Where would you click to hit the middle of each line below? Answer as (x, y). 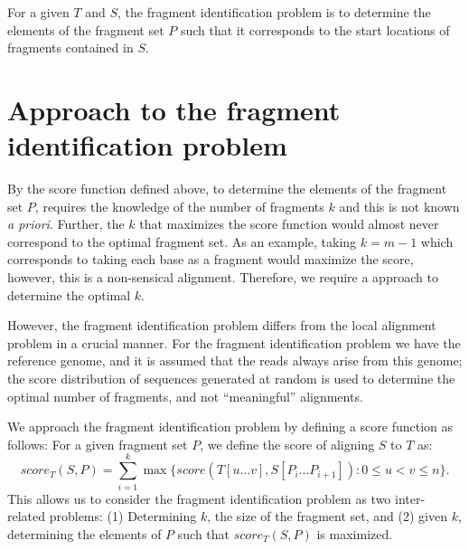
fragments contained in (70, 47)
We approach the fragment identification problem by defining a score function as (230, 427)
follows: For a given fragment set (98, 444)
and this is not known (399, 206)
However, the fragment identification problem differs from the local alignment (222, 325)
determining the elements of (84, 533)
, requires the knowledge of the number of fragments (179, 206)
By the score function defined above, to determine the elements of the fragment (227, 189)
